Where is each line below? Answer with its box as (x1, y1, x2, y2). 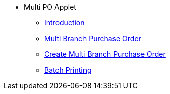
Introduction (44, 18, 85, 27)
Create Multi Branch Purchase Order (44, 50, 166, 58)
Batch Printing (44, 66, 92, 74)
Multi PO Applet (24, 3, 76, 11)
